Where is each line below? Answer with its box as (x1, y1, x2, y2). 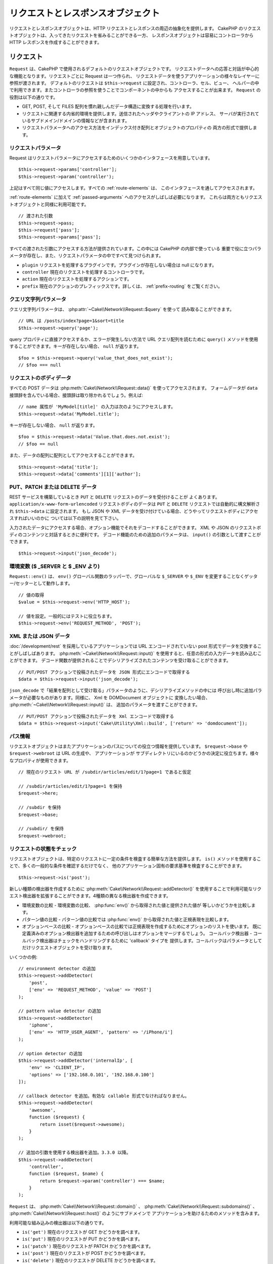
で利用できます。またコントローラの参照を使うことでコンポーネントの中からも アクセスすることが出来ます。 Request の (9, 87, 261, 93)
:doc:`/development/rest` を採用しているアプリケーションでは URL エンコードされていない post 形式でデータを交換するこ (9, 643, 262, 649)
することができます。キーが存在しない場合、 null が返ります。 (9, 343, 142, 349)
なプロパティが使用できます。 (9, 757, 71, 763)
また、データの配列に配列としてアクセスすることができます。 (9, 453, 138, 459)
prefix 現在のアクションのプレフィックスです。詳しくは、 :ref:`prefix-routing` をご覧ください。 (22, 283, 222, 289)
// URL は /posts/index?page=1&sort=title (18, 318, 124, 324)
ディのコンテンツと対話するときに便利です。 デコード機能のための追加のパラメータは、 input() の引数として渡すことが (9, 531, 261, 537)
